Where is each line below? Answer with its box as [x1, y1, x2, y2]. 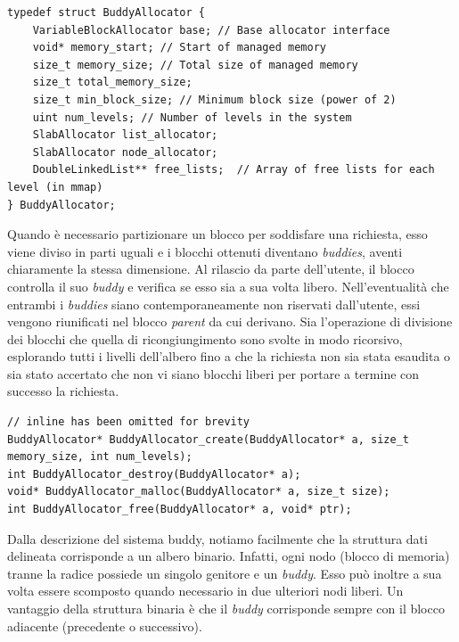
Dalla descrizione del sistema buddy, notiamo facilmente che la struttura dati [7, 529, 428, 547]
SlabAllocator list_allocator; [32, 128, 218, 142]
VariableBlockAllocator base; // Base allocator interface [32, 23, 390, 37]
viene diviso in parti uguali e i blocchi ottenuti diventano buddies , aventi [7, 242, 403, 260]
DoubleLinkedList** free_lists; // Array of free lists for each [32, 163, 435, 177]
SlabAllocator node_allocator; [32, 145, 218, 159]
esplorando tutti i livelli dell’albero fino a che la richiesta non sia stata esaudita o [7, 347, 451, 366]
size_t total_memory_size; [32, 76, 193, 89]
